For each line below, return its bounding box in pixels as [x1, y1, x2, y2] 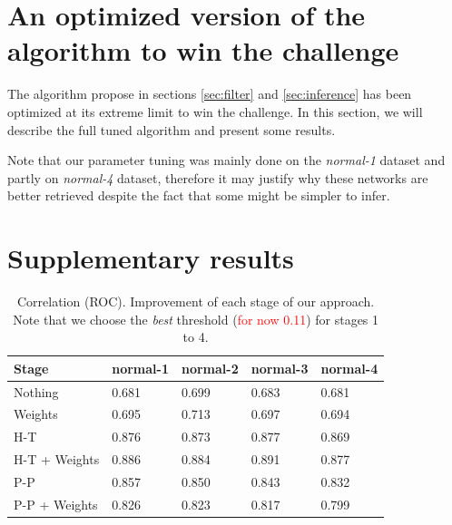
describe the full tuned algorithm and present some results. [7, 120, 336, 139]
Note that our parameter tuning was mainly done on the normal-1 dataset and [7, 151, 446, 170]
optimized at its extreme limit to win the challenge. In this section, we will [7, 102, 423, 121]
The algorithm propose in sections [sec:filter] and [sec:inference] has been [7, 84, 412, 103]
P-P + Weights [14, 494, 98, 513]
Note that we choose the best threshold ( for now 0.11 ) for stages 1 [13, 309, 379, 328]
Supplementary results [7, 239, 294, 277]
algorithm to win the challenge [7, 32, 399, 69]
